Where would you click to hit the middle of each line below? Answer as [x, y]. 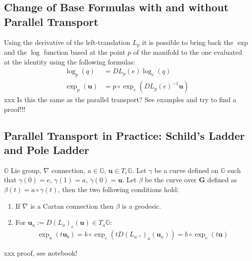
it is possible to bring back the [188, 42]
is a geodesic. [141, 206]
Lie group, [26, 170]
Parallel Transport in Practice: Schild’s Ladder [125, 135]
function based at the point [84, 52]
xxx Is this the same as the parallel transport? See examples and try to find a [120, 99]
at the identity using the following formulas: [70, 61]
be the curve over [171, 180]
